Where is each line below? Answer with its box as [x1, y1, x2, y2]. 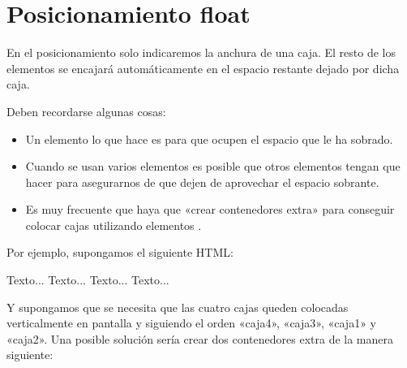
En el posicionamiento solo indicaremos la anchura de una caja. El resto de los [6, 44, 396, 61]
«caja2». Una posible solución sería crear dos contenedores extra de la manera [6, 330, 393, 347]
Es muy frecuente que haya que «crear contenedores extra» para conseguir [25, 201, 395, 218]
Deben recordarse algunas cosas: [6, 102, 166, 119]
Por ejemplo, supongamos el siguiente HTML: [6, 244, 233, 261]
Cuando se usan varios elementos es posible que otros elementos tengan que [25, 158, 401, 175]
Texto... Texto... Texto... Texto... [6, 271, 169, 288]
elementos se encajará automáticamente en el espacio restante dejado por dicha [6, 59, 400, 76]
